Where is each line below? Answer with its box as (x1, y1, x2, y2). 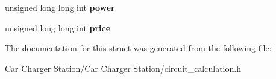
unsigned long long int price (5, 21, 111, 34)
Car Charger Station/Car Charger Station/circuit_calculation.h (5, 62, 241, 74)
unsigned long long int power (5, 1, 115, 13)
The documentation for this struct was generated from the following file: (5, 42, 272, 54)
